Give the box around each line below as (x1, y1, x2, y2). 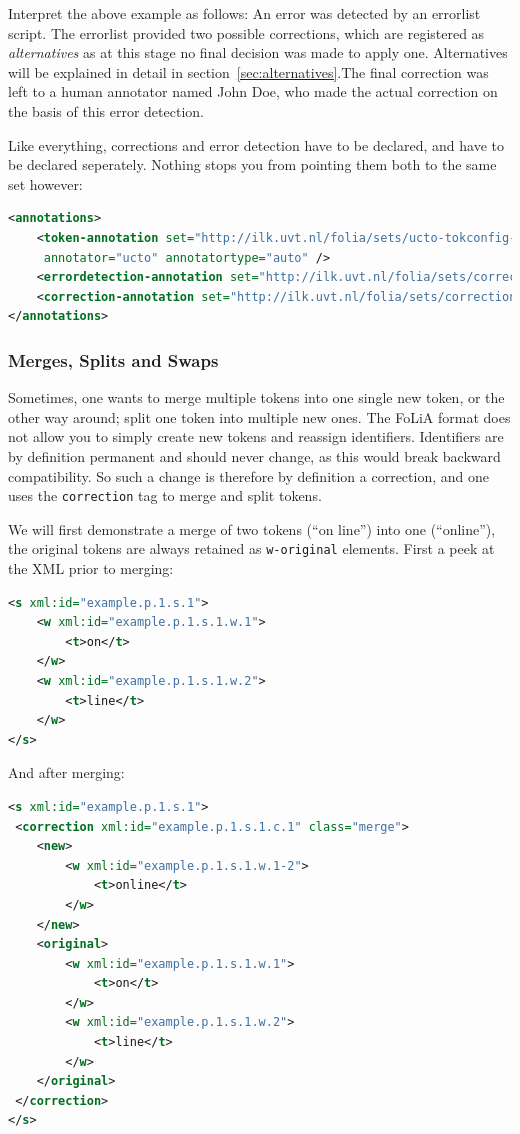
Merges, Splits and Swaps (8, 347, 219, 372)
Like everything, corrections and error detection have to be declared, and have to (8, 134, 504, 155)
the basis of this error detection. (8, 100, 204, 121)
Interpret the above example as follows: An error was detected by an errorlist (8, 3, 481, 23)
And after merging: (8, 762, 125, 783)
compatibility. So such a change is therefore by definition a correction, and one (8, 465, 489, 486)
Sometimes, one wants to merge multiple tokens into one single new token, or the (8, 387, 505, 408)
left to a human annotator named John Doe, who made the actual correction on (8, 81, 498, 102)
